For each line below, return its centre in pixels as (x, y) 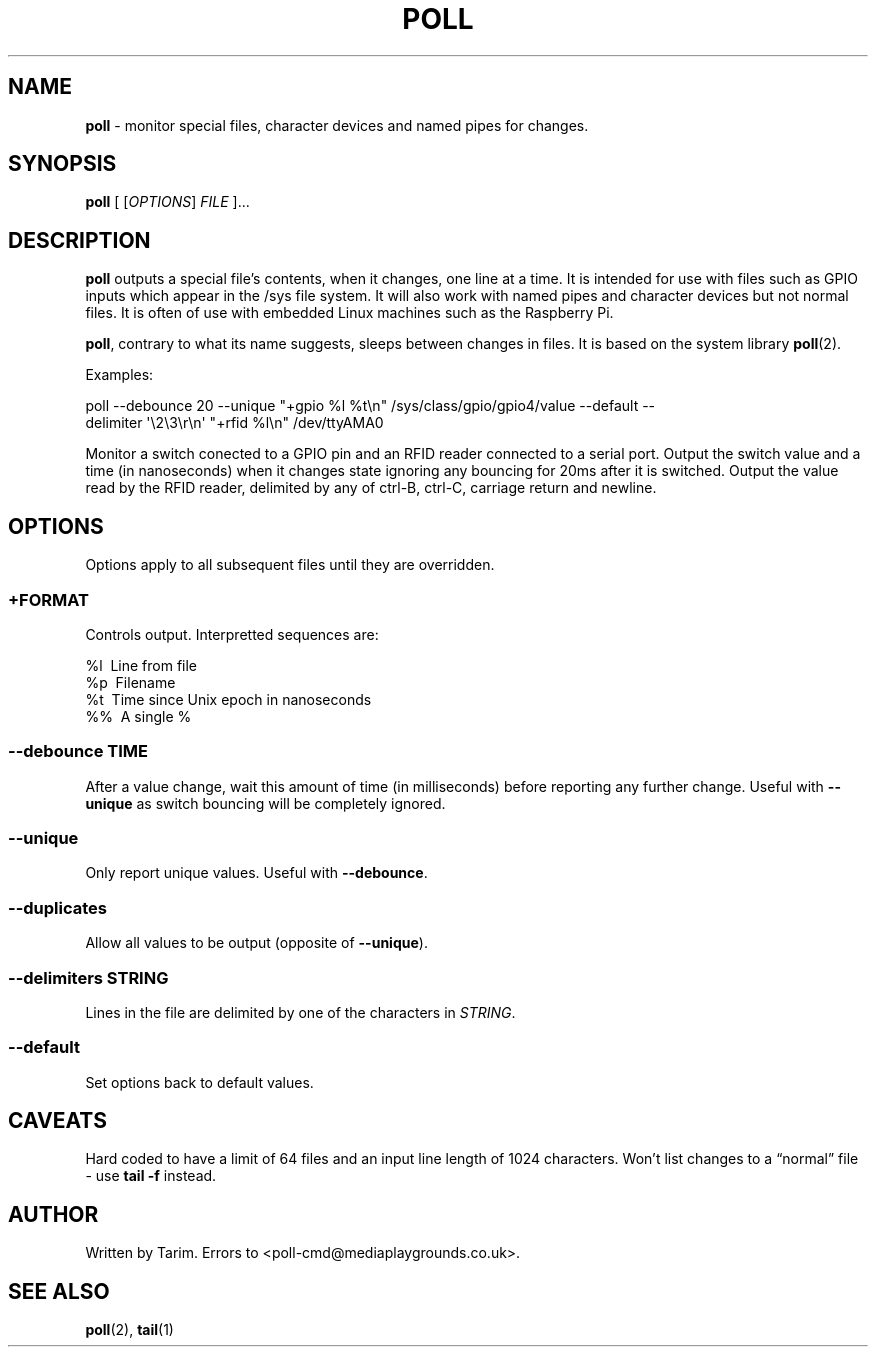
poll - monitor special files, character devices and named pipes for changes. (337, 125)
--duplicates (58, 907)
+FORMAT (48, 599)
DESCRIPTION (79, 240)
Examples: (119, 375)
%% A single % (138, 716)
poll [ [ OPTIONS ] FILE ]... (167, 202)
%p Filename (130, 682)
